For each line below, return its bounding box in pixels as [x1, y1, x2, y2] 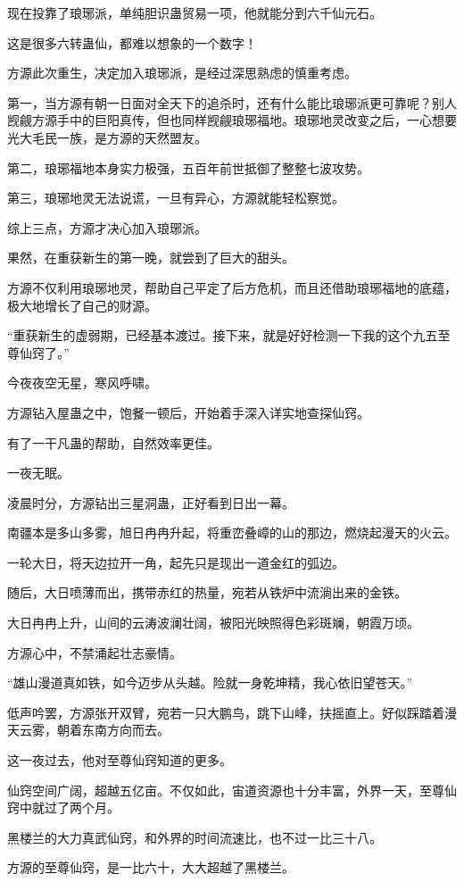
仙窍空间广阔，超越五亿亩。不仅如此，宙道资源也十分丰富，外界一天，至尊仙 [7, 780, 457, 799]
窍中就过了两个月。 [7, 798, 120, 817]
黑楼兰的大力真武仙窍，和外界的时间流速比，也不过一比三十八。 [7, 828, 382, 846]
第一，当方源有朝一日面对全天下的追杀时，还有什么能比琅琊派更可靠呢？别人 [7, 93, 457, 112]
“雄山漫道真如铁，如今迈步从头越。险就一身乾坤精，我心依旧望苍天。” [7, 673, 413, 692]
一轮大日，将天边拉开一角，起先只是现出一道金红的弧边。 [7, 553, 344, 571]
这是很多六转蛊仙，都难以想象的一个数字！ [7, 33, 257, 52]
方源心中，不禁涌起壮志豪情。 [7, 643, 182, 661]
